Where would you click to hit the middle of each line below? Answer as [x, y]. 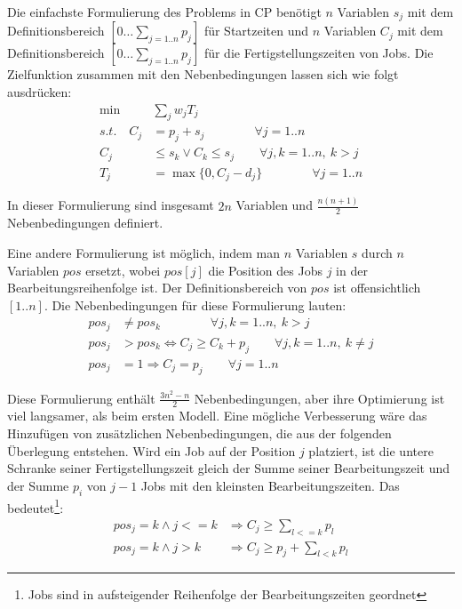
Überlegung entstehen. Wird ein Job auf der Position [151, 450]
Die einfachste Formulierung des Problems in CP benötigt [164, 12]
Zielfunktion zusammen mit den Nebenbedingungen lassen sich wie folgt [203, 74]
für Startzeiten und [256, 31]
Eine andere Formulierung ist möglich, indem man [144, 252]
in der [352, 270]
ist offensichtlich [377, 288]
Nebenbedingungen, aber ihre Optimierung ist [319, 398]
